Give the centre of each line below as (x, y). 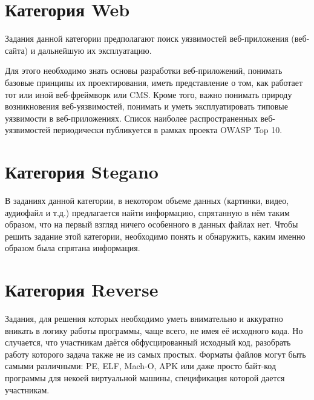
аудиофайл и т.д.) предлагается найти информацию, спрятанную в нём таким (147, 212)
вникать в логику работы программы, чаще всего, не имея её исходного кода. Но (154, 330)
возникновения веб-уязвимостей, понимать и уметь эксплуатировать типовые (146, 106)
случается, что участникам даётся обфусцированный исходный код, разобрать (148, 342)
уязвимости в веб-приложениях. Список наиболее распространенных (131, 118)
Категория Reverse (82, 290)
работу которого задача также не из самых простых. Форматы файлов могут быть (155, 354)
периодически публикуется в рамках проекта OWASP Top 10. (168, 130)
